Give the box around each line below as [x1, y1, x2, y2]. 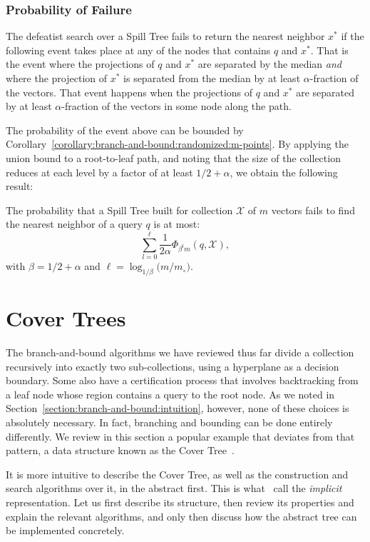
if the [341, 29, 364, 44]
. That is [310, 42, 349, 57]
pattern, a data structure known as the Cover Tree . [6, 443, 235, 458]
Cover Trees [6, 303, 126, 333]
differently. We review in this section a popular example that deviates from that [6, 428, 355, 443]
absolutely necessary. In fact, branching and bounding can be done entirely [6, 414, 333, 429]
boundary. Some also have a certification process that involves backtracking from [6, 373, 359, 388]
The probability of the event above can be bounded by [6, 122, 244, 137]
